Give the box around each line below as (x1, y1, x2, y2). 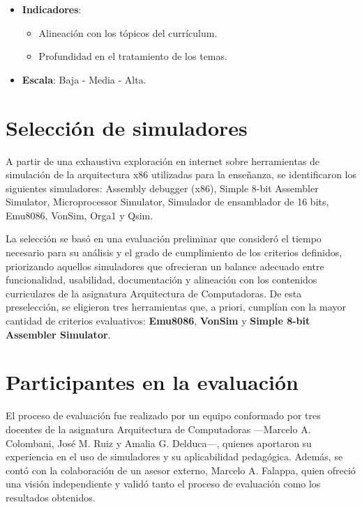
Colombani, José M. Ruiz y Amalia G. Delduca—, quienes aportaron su (6, 435, 312, 450)
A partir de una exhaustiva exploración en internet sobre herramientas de (6, 153, 320, 168)
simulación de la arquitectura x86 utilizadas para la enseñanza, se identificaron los (6, 167, 356, 182)
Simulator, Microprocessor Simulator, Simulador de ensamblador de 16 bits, (6, 194, 329, 209)
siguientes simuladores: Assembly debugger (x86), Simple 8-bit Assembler (6, 180, 319, 195)
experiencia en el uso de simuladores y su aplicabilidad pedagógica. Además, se (6, 449, 343, 464)
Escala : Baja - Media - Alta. (22, 72, 146, 86)
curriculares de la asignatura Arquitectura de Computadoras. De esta (6, 286, 302, 300)
